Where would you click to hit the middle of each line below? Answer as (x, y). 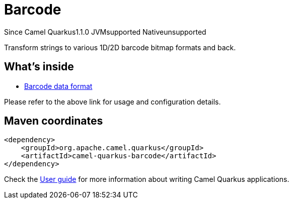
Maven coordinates (54, 121)
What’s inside (39, 67)
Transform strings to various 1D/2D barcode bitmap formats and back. (120, 47)
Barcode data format (58, 86)
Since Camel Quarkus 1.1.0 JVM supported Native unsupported (105, 32)
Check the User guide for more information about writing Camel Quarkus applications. (147, 179)
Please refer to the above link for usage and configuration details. (113, 101)
